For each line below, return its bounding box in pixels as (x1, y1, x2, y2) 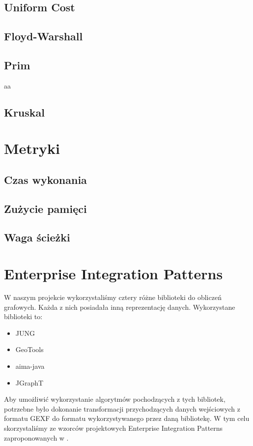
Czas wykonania (4, 172, 87, 187)
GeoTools (15, 344, 44, 355)
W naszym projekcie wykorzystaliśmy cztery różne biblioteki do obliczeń (4, 292, 222, 302)
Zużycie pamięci (4, 201, 87, 216)
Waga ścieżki (4, 230, 70, 245)
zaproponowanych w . (4, 432, 69, 443)
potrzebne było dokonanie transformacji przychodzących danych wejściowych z (4, 403, 241, 414)
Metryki (4, 138, 60, 158)
